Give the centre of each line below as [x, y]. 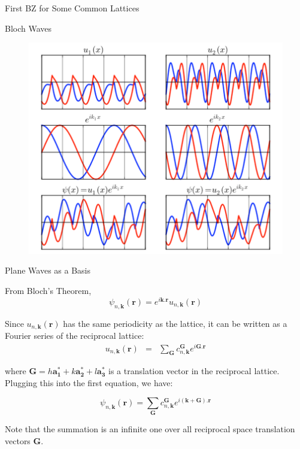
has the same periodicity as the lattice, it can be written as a [175, 323]
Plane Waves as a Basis [48, 270]
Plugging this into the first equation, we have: [89, 383]
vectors [18, 440]
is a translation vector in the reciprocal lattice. [194, 371]
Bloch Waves [28, 28]
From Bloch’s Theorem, [48, 291]
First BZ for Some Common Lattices [72, 8]
